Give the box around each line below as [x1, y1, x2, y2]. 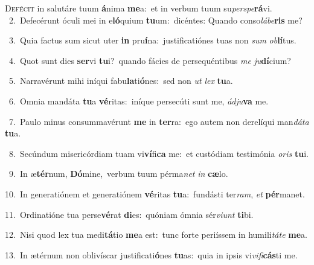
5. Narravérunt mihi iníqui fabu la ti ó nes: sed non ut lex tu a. [8, 74, 233, 87]
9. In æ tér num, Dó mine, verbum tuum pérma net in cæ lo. [8, 167, 228, 180]
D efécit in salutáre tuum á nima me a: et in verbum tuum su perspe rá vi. [5, 2, 272, 14]
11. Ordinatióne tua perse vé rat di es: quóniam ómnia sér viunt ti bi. [5, 208, 254, 220]
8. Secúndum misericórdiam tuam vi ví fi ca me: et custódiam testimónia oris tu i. [8, 147, 309, 159]
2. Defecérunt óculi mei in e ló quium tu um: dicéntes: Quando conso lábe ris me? [8, 13, 303, 26]
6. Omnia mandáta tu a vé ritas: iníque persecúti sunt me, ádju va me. [8, 94, 269, 107]
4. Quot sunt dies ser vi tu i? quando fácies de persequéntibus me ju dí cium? [8, 54, 291, 66]
